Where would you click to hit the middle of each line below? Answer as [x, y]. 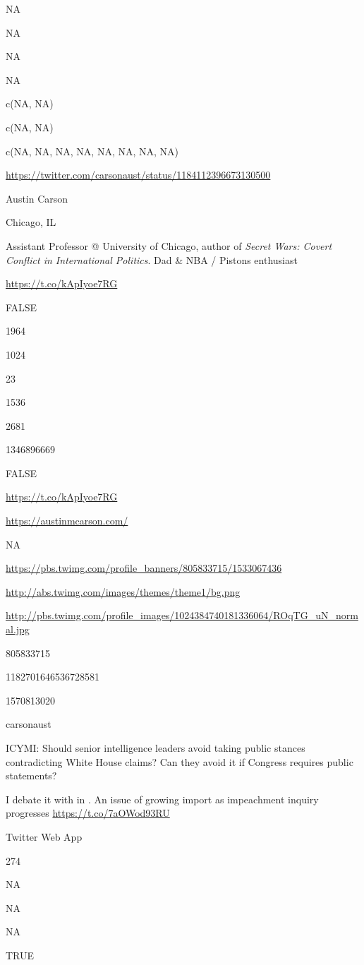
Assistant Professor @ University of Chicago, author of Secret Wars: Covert [169, 245]
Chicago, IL [31, 222]
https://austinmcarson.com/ [67, 521]
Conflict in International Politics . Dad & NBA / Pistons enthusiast [152, 259]
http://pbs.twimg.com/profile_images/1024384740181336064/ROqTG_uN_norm [182, 615]
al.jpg [18, 629]
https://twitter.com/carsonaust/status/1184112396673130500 [138, 175]
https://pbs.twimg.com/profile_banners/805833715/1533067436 [144, 568]
